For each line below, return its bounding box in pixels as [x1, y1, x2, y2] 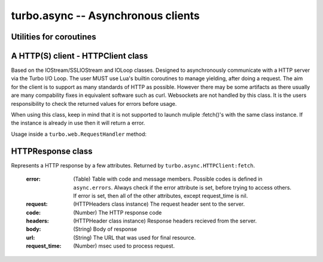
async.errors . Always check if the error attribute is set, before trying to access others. [73, 184, 292, 191]
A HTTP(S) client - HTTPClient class [11, 51, 148, 61]
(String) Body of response [73, 226, 138, 233]
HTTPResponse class [11, 146, 93, 156]
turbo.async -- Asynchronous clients [11, 9, 200, 22]
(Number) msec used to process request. [73, 242, 175, 249]
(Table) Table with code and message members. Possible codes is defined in [73, 175, 263, 182]
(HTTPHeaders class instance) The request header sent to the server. [73, 200, 245, 208]
